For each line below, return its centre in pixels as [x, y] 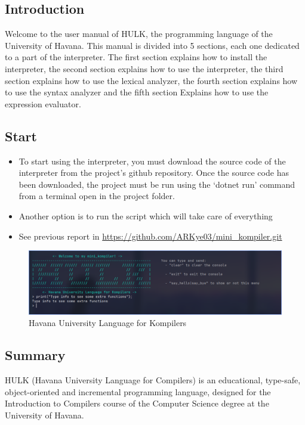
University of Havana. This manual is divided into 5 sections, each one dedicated [152, 45]
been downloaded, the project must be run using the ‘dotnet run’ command [157, 184]
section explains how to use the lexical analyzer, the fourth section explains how [151, 80]
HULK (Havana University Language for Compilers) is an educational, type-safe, [153, 380]
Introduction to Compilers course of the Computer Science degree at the [137, 403]
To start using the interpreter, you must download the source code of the [152, 161]
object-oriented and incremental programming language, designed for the [138, 391]
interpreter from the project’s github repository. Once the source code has [154, 173]
